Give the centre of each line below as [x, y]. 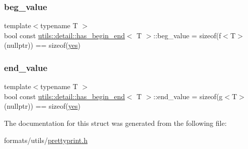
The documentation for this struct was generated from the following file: [115, 123]
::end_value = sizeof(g [188, 96]
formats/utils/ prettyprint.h [46, 140]
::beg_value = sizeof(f [187, 35]
